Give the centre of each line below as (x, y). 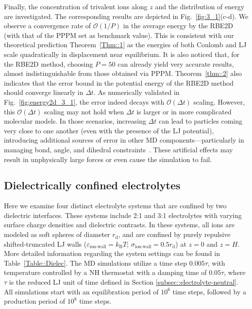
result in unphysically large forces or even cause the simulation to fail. (108, 159)
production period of (35, 301)
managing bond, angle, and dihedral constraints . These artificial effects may (118, 149)
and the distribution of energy (200, 6)
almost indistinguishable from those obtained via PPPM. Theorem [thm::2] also (123, 73)
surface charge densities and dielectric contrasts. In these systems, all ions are (119, 225)
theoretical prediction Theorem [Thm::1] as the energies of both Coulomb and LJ (125, 45)
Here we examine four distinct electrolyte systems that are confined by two (115, 206)
